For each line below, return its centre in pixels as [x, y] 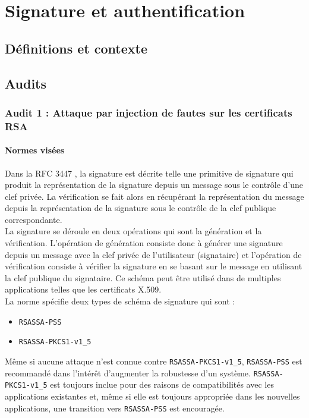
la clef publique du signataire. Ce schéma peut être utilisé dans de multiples [143, 277]
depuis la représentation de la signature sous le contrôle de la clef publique [141, 208]
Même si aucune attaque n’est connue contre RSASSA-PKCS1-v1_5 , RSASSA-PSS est [154, 361]
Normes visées [35, 150]
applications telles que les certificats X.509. [83, 289]
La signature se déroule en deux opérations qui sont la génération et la [133, 231]
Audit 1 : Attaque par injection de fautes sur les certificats [149, 112]
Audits [26, 83]
